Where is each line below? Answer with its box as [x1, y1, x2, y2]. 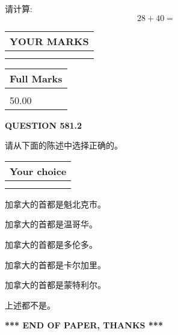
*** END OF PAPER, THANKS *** [5, 319, 163, 331]
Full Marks [10, 71, 63, 85]
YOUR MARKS [10, 34, 89, 48]
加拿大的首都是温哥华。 [5, 218, 97, 230]
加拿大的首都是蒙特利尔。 [5, 278, 106, 291]
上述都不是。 [5, 298, 55, 311]
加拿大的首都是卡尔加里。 [5, 258, 106, 271]
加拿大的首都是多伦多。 [5, 238, 97, 250]
